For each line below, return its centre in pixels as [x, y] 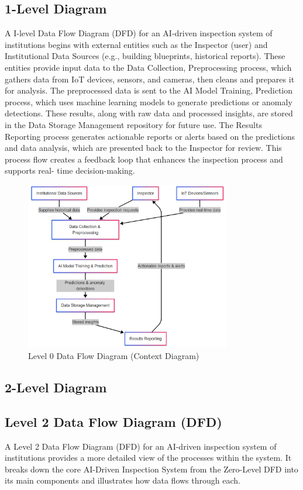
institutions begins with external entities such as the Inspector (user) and [136, 44]
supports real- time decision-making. [70, 170]
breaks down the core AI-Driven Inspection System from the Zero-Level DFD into [151, 469]
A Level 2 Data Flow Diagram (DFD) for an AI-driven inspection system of [141, 446]
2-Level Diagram [56, 387]
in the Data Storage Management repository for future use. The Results [133, 124]
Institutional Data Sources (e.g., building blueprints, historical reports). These [145, 56]
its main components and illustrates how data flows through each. [123, 480]
